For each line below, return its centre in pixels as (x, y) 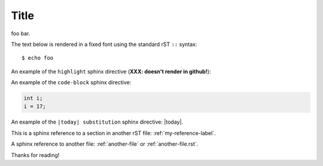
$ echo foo (38, 58)
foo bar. (21, 33)
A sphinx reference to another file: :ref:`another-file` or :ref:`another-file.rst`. (105, 144)
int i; (33, 98)
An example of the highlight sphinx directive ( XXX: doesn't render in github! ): (111, 71)
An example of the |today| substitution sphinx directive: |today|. (97, 122)
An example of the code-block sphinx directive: (71, 82)
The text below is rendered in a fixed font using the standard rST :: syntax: (104, 44)
